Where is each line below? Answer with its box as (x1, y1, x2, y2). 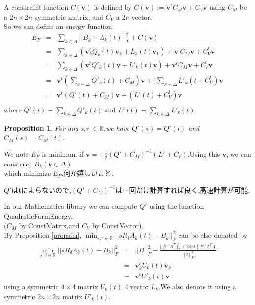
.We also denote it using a (158, 281, 236, 292)
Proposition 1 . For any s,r (4, 122, 89, 133)
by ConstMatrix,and (19, 220, 80, 230)
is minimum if (42, 148, 84, 159)
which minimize (4, 168, 51, 178)
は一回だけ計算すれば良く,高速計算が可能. (115, 184, 250, 194)
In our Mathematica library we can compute (4, 201, 137, 211)
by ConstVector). (92, 220, 144, 230)
